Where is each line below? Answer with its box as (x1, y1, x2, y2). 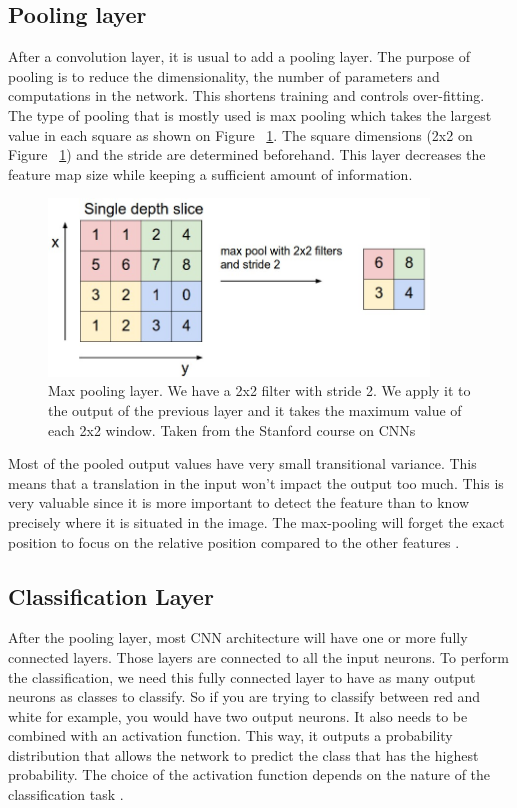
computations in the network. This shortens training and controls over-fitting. (8, 85, 485, 106)
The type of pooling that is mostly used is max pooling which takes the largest (8, 104, 492, 125)
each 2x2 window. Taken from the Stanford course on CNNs (48, 419, 416, 440)
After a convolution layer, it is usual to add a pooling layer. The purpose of (8, 46, 471, 67)
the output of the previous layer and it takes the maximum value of (48, 399, 462, 420)
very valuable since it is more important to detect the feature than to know (8, 492, 470, 513)
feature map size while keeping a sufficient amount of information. (8, 163, 413, 184)
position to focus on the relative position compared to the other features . (8, 531, 460, 552)
